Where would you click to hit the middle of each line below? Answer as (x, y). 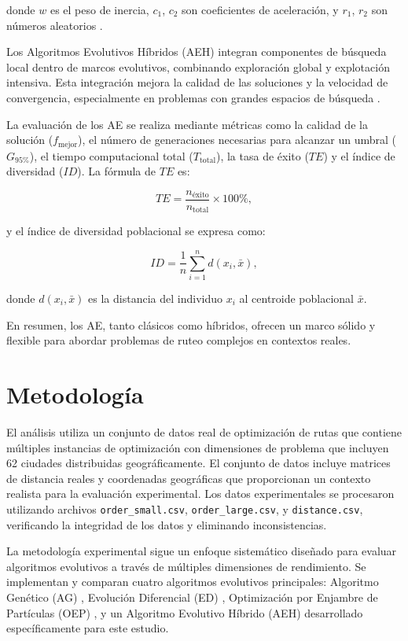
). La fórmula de (117, 171)
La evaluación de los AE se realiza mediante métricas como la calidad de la (187, 124)
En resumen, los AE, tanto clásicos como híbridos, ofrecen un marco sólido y (191, 324)
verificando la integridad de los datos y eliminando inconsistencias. (167, 524)
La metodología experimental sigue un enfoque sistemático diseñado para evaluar (202, 551)
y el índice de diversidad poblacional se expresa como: (136, 231)
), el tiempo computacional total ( (111, 155)
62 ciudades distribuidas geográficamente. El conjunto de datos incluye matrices (198, 463)
